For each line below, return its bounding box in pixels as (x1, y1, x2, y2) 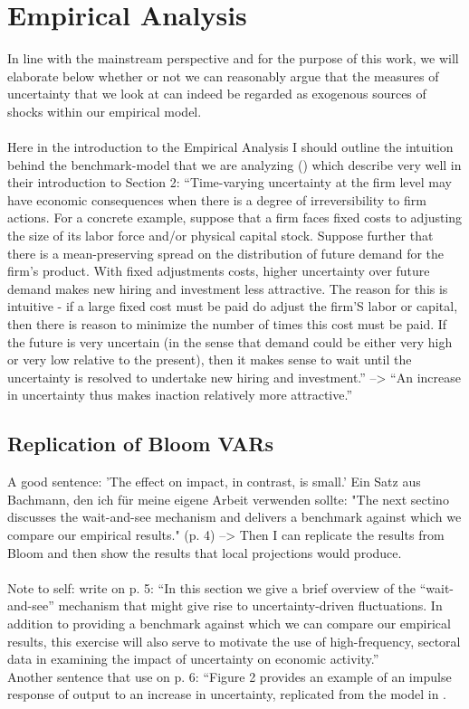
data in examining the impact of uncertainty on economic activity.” (7, 649, 379, 668)
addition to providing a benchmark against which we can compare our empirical (7, 613, 451, 632)
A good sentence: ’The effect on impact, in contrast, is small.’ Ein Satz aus (7, 472, 421, 491)
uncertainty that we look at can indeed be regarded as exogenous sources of (7, 84, 426, 103)
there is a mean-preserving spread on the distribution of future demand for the (7, 243, 445, 262)
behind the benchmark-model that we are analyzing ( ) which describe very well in (7, 155, 462, 174)
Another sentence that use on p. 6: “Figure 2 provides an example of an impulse (7, 666, 452, 685)
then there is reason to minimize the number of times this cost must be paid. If (7, 315, 447, 334)
